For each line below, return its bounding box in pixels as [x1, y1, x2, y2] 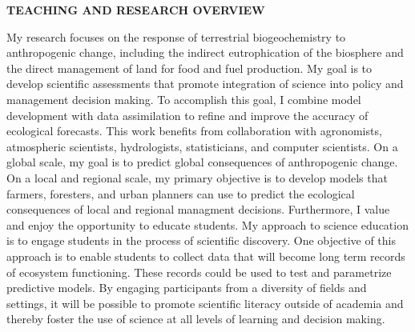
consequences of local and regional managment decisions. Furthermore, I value [6, 201, 390, 218]
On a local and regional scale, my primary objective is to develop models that [6, 169, 388, 186]
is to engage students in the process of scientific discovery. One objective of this [6, 232, 396, 249]
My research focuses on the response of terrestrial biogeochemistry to [6, 28, 346, 45]
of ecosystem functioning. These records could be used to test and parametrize [6, 263, 392, 280]
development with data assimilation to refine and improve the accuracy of [6, 106, 369, 123]
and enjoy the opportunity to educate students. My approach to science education [6, 216, 409, 233]
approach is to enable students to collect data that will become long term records [6, 247, 405, 264]
